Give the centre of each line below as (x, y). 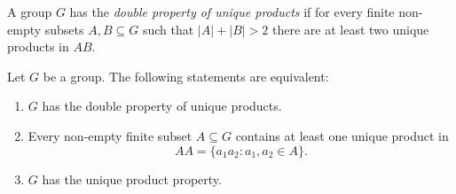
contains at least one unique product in (342, 135)
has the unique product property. (132, 178)
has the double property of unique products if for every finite (232, 12)
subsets (64, 29)
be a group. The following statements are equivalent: (186, 76)
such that (168, 29)
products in (38, 47)
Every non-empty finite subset (110, 135)
